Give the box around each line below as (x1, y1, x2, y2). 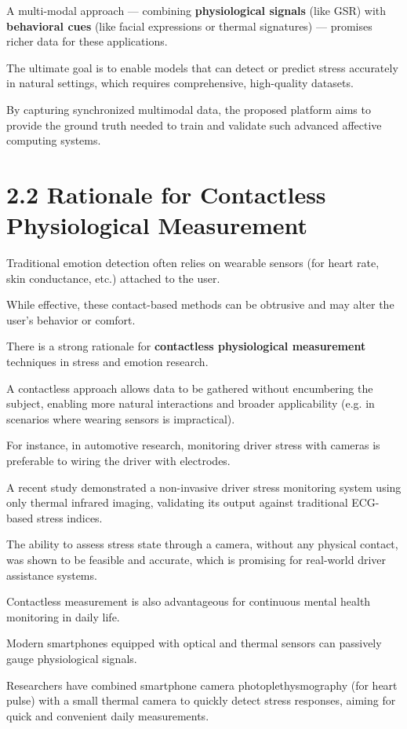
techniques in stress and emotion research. (6, 354, 209, 370)
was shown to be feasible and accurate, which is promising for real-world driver (6, 551, 387, 567)
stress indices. (36, 509, 103, 526)
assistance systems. (6, 566, 97, 583)
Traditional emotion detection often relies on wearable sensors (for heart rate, (6, 255, 380, 271)
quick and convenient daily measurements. (6, 707, 209, 724)
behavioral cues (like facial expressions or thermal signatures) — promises (6, 17, 372, 34)
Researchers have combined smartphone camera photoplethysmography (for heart (6, 676, 398, 693)
